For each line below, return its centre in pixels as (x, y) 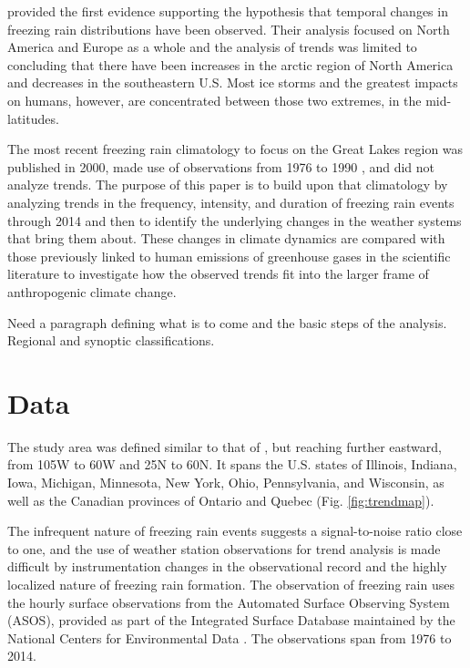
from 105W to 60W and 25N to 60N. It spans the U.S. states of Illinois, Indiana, (232, 464)
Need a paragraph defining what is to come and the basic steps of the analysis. (227, 322)
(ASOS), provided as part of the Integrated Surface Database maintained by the (231, 620)
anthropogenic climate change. (92, 291)
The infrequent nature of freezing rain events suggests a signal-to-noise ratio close (235, 531)
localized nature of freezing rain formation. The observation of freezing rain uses (231, 584)
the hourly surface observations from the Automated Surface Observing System (229, 602)
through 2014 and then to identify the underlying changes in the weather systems (235, 220)
